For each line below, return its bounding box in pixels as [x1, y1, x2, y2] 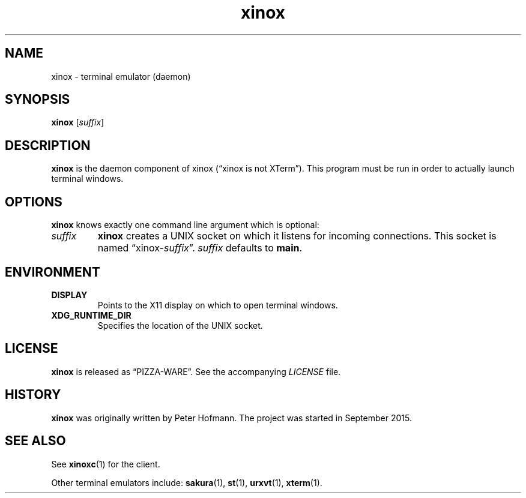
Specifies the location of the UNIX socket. [97, 320, 263, 331]
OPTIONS [5, 194, 62, 209]
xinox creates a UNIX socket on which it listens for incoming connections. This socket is [97, 230, 497, 242]
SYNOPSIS [5, 92, 70, 107]
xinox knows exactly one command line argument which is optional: [51, 220, 319, 230]
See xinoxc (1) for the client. [51, 458, 160, 469]
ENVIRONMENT [5, 264, 100, 280]
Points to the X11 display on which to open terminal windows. [97, 299, 338, 310]
